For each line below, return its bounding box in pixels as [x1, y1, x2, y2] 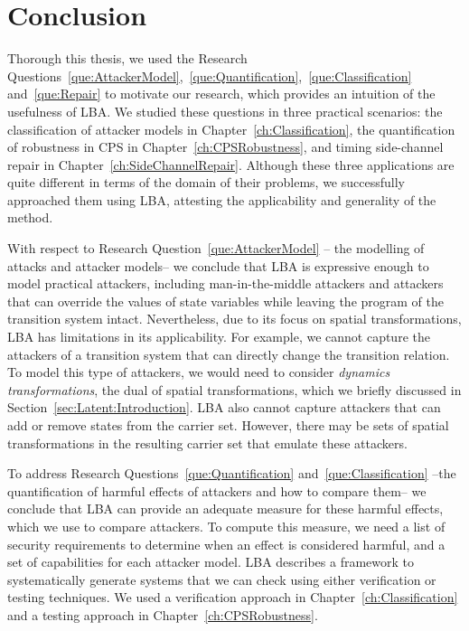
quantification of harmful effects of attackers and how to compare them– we [7, 481, 427, 500]
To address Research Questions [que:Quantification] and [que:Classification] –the [7, 464, 456, 483]
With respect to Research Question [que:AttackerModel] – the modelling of [7, 239, 425, 258]
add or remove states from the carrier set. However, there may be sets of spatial [7, 416, 449, 434]
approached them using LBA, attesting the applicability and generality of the [7, 190, 436, 209]
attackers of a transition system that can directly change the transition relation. [7, 344, 450, 363]
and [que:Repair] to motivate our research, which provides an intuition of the [7, 84, 436, 103]
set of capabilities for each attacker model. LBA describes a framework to [7, 552, 415, 571]
